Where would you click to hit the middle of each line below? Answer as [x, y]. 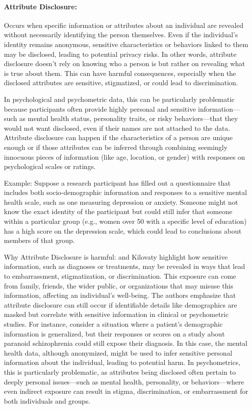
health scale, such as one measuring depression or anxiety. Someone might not [121, 202]
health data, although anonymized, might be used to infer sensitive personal [118, 352]
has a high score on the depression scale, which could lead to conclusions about [123, 230]
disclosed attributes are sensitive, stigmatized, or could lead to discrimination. [121, 83]
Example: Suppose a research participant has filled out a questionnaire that [117, 182]
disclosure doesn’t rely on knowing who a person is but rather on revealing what [125, 63]
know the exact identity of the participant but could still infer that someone [118, 211]
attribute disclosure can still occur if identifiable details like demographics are [121, 304]
